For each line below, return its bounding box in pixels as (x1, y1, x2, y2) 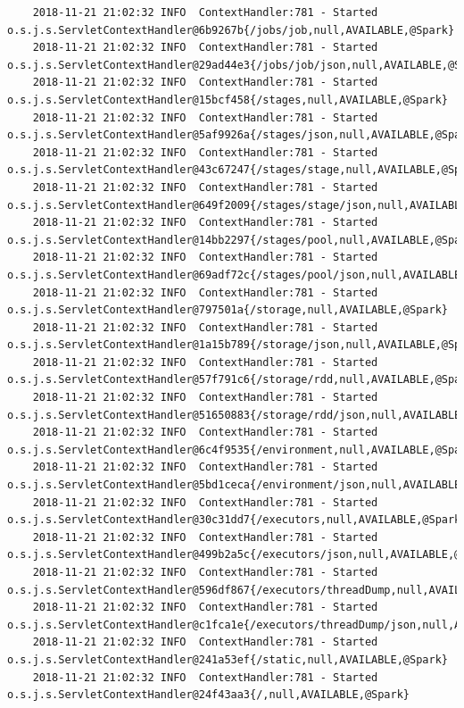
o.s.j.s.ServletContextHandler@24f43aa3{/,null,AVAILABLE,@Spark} (7, 688, 410, 702)
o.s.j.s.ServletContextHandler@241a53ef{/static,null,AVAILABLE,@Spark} (7, 653, 448, 666)
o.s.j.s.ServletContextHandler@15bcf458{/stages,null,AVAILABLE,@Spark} (7, 93, 448, 106)
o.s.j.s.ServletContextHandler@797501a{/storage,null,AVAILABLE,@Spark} (7, 304, 448, 317)
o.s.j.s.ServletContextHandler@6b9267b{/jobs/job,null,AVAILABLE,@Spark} (7, 23, 455, 37)
